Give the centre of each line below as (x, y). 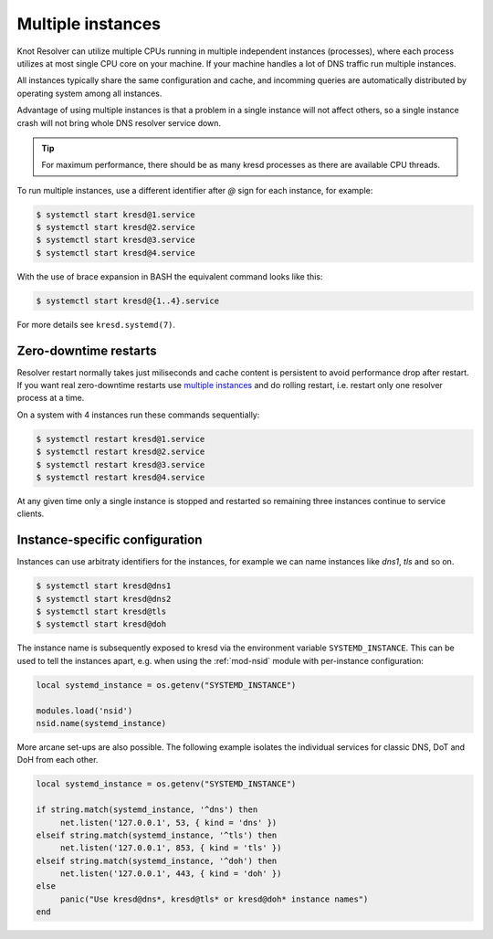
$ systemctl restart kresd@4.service (121, 478)
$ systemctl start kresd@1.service (115, 214)
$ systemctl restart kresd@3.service (121, 464)
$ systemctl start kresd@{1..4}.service (127, 301)
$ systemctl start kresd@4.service (115, 253)
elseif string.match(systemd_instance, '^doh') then (157, 860)
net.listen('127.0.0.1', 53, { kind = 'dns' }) (168, 823)
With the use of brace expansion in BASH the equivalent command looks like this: (170, 276)
